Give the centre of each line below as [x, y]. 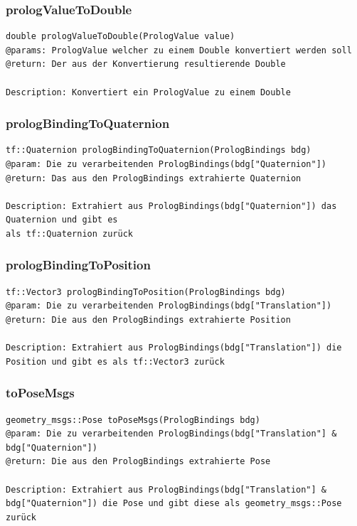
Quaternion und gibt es [62, 220]
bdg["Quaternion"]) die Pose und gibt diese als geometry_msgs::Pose [174, 504]
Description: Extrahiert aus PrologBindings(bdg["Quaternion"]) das [171, 206]
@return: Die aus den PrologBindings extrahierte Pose [138, 462]
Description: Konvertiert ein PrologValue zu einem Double [148, 92]
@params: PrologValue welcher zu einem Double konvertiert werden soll [179, 50]
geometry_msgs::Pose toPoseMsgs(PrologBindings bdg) [133, 420]
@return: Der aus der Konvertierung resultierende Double [146, 64]
